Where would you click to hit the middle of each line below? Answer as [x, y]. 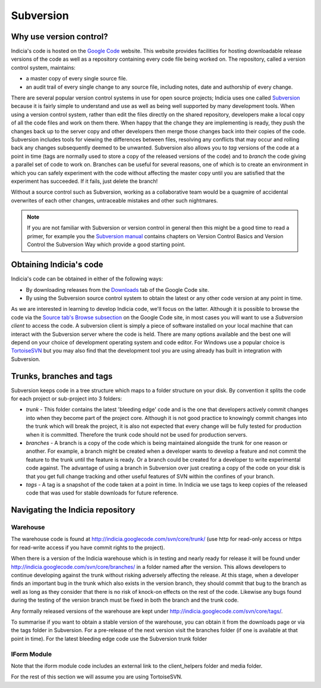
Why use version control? [59, 37]
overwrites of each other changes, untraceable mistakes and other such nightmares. [114, 200]
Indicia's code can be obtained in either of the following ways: [87, 279]
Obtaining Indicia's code [57, 265]
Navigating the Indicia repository [73, 510]
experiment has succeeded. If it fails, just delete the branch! [84, 181]
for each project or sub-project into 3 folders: [67, 399]
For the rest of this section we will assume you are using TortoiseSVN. [97, 677]
